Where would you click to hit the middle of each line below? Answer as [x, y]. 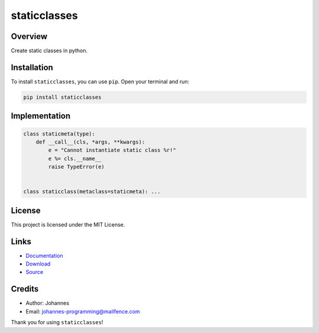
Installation [32, 67]
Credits [25, 289]
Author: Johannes [48, 303]
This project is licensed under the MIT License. [68, 224]
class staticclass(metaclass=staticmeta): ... [92, 192]
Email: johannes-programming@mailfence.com [83, 311]
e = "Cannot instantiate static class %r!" [112, 150]
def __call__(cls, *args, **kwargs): [90, 142]
